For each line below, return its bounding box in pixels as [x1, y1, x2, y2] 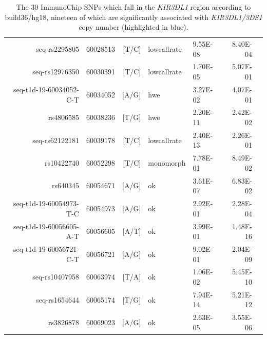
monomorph [148, 157, 186, 168]
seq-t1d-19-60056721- [13, 243, 79, 254]
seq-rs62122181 [32, 134, 79, 145]
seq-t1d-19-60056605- [13, 221, 79, 231]
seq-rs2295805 [36, 43, 79, 54]
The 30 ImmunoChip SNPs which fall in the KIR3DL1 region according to [16, 2, 251, 12]
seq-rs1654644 [36, 294, 79, 305]
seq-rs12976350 [32, 66, 79, 77]
